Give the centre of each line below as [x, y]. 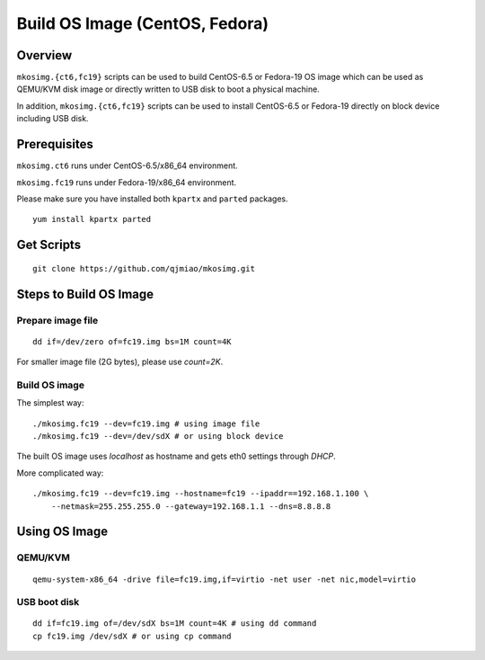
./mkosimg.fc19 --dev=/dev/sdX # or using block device [158, 436]
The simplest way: [50, 403]
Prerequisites [55, 144]
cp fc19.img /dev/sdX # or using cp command [132, 636]
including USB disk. [53, 119]
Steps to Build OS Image [85, 294]
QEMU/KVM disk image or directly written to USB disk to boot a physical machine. [168, 89]
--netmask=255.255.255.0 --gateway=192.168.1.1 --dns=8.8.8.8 [191, 506]
